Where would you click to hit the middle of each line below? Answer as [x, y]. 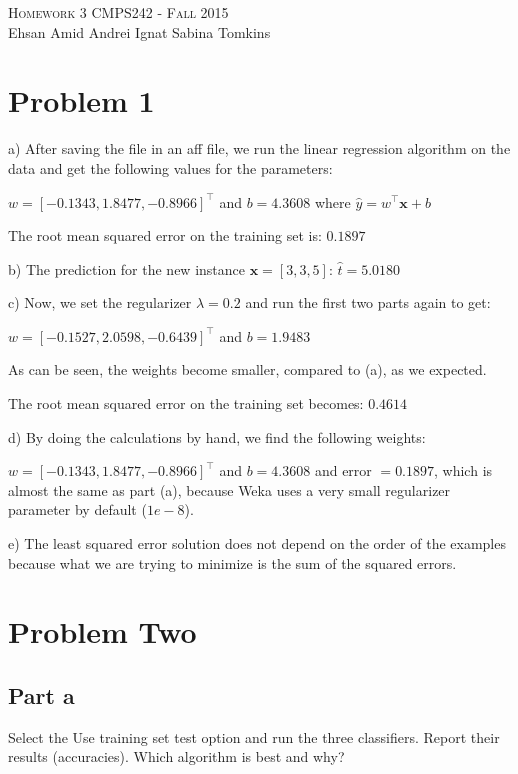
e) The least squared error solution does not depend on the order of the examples [257, 543]
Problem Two [102, 631]
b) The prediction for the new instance [126, 268]
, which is [463, 470]
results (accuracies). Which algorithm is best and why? [176, 756]
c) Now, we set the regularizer [100, 302]
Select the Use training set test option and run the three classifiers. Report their [254, 736]
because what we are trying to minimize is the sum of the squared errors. [232, 562]
